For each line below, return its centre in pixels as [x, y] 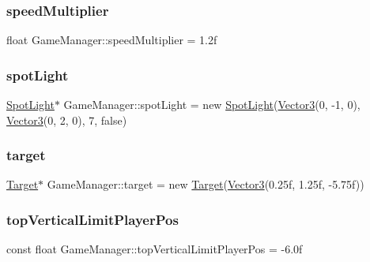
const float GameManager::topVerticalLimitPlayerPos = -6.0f [155, 249]
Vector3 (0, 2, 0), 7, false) [67, 120]
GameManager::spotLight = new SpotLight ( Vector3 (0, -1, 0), [212, 105]
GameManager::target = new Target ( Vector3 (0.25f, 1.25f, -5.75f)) [206, 184]
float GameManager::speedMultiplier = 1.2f [112, 40]
